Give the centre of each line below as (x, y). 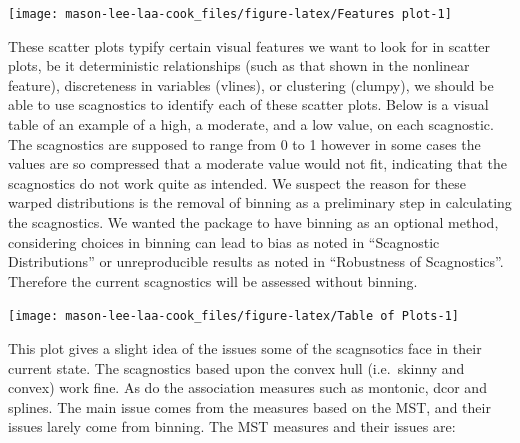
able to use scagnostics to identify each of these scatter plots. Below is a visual (248, 104)
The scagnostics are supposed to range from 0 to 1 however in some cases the (244, 143)
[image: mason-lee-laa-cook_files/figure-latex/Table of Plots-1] (234, 316)
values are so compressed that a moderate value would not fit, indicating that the (257, 163)
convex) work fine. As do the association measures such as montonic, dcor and (247, 387)
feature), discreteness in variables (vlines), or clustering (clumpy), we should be (251, 84)
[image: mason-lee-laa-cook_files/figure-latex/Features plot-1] (230, 14)
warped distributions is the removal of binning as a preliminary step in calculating (260, 202)
